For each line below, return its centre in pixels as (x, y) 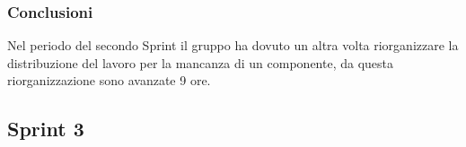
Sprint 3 (46, 129)
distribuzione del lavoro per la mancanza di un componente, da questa (201, 62)
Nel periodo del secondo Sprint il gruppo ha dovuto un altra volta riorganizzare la (233, 45)
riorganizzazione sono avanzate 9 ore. (109, 80)
